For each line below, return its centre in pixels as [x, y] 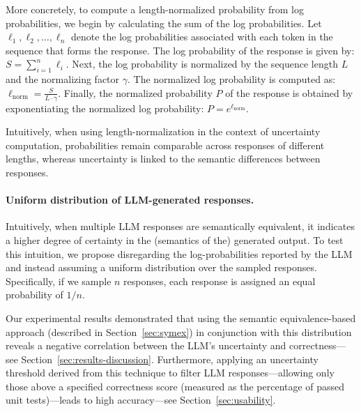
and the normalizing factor [63, 79]
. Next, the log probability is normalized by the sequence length [202, 64]
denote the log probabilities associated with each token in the [202, 37]
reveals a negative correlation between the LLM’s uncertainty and [146, 345]
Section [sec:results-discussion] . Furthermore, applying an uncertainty [170, 359]
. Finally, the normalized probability [135, 92]
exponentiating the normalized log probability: [105, 108]
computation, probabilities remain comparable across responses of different [165, 145]
